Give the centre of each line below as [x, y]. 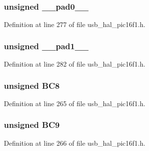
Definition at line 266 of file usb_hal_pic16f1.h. [75, 143]
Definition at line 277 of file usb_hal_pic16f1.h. [75, 24]
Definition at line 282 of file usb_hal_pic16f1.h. [75, 64]
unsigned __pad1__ [46, 46]
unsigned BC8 [32, 85]
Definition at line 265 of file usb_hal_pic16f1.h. [75, 103]
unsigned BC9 [32, 125]
